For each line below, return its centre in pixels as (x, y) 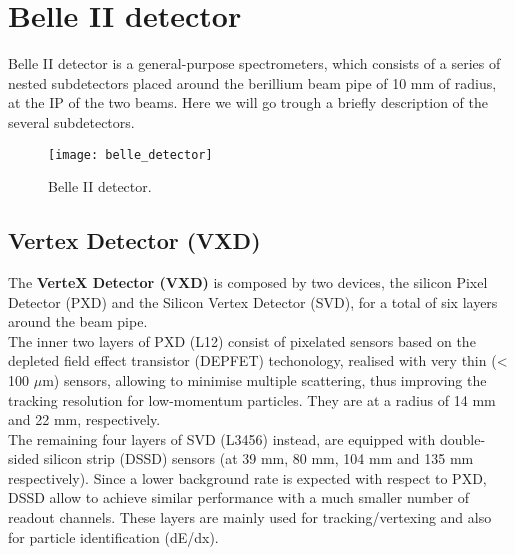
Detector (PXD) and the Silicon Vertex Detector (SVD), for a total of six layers (253, 301)
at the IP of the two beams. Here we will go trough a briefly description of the (248, 102)
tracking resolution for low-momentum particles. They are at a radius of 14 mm (252, 399)
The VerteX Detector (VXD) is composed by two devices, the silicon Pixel (248, 281)
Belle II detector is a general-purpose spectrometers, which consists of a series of (254, 63)
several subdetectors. (71, 121)
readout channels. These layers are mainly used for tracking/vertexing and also (250, 517)
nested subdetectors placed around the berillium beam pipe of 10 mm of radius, (252, 82)
